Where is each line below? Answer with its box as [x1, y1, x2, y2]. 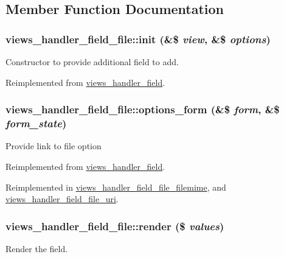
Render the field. [5, 242, 68, 255]
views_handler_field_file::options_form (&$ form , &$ [5, 102, 280, 117]
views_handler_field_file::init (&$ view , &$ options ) [5, 31, 271, 46]
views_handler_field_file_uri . [5, 192, 119, 205]
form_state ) [5, 116, 67, 131]
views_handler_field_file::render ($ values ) [5, 218, 224, 233]
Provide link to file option [5, 139, 102, 152]
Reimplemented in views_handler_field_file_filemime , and [5, 180, 226, 193]
